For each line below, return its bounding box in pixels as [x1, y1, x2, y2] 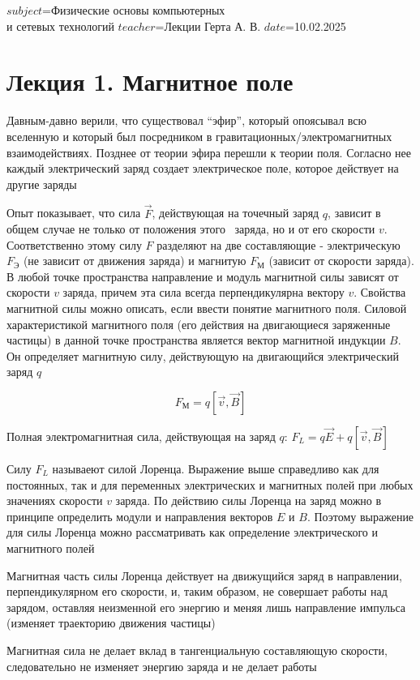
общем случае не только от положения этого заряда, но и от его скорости [6, 220, 375, 237]
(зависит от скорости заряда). [268, 252, 414, 269]
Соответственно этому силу [6, 236, 142, 253]
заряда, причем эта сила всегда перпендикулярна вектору [62, 284, 345, 301]
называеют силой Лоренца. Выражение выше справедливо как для [52, 460, 379, 477]
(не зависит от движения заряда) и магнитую [23, 252, 246, 269]
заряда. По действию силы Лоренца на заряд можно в [115, 492, 382, 509]
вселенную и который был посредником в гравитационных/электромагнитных [6, 127, 392, 144]
